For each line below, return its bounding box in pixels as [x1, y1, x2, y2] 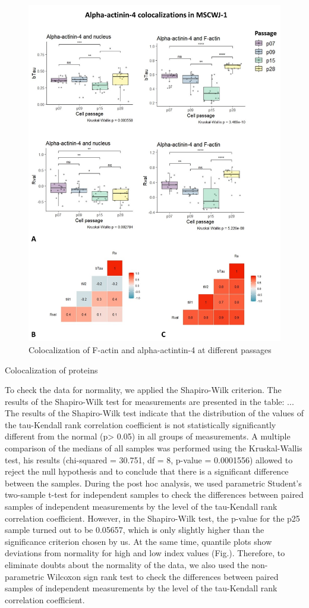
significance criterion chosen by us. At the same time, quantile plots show [5, 535, 272, 547]
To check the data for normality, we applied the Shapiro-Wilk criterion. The [5, 383, 282, 396]
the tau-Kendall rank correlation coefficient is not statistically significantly [5, 418, 276, 431]
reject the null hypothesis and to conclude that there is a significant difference [5, 465, 289, 478]
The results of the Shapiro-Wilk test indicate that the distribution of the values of [5, 407, 304, 419]
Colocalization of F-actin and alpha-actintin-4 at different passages [29, 343, 272, 356]
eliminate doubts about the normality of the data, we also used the [5, 559, 249, 571]
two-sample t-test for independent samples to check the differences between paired [5, 488, 304, 501]
